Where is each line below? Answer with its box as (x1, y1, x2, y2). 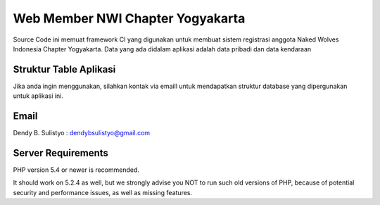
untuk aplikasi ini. (13, 92, 63, 100)
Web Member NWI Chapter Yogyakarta (13, 11, 246, 26)
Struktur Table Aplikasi (13, 63, 116, 75)
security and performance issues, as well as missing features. (13, 188, 193, 197)
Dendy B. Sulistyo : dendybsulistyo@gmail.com (13, 129, 151, 137)
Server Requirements (13, 147, 109, 159)
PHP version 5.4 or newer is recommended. (13, 166, 140, 174)
